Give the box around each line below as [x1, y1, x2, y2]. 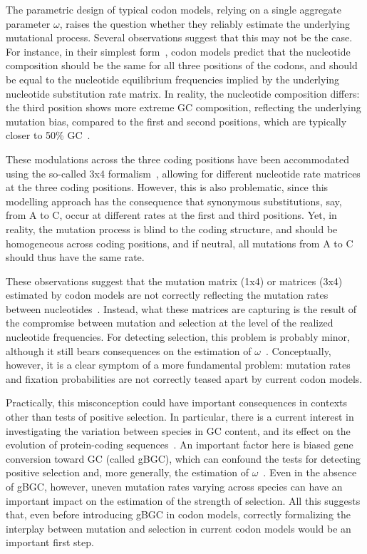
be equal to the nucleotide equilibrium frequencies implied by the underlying [6, 71, 340, 86]
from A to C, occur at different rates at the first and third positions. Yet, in [6, 207, 337, 222]
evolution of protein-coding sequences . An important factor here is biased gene [6, 437, 353, 452]
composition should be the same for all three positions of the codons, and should [6, 58, 358, 73]
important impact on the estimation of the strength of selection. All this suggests [6, 493, 361, 508]
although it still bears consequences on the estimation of [6, 343, 252, 358]
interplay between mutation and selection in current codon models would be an [6, 520, 351, 535]
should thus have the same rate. [6, 250, 145, 265]
